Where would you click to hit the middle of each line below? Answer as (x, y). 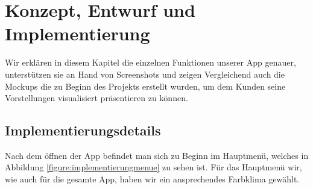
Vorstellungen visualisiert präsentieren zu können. (96, 98)
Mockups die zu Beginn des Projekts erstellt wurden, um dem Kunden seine (145, 86)
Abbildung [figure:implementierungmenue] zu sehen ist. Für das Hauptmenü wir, (153, 167)
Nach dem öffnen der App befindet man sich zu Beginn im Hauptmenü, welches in (157, 155)
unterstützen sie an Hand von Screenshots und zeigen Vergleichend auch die (145, 74)
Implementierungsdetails (83, 130)
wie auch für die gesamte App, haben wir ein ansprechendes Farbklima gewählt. (152, 179)
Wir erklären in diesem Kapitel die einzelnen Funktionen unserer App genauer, (150, 62)
